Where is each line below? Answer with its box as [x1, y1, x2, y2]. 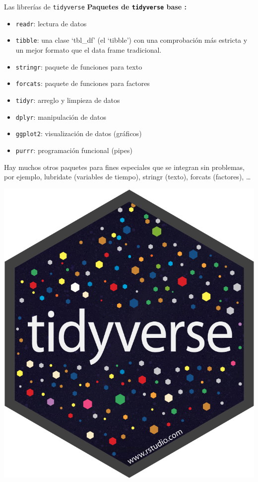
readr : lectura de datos [15, 18, 87, 28]
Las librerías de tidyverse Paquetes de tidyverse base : [4, 1, 187, 11]
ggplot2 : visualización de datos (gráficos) [15, 128, 142, 139]
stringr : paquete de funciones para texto [15, 61, 142, 72]
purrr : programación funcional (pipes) [15, 145, 132, 155]
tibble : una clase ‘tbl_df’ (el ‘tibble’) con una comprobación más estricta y [15, 35, 248, 45]
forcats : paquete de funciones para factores [15, 78, 150, 88]
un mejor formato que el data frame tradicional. [15, 44, 162, 55]
